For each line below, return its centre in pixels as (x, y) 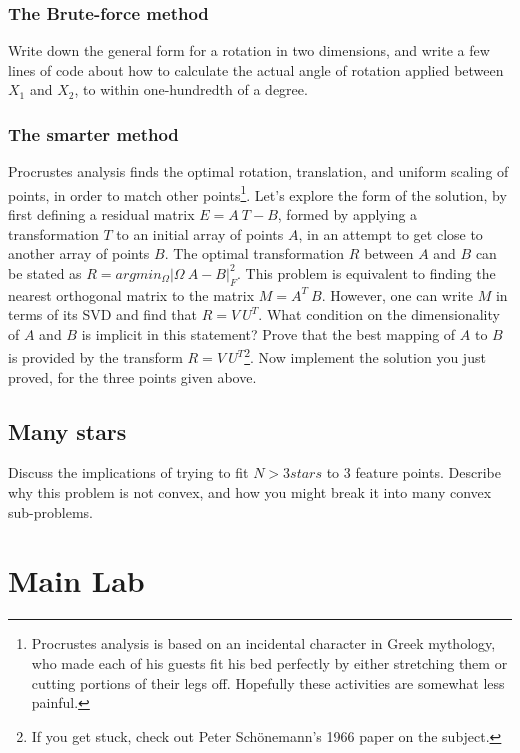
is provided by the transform (95, 357)
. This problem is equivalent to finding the (366, 272)
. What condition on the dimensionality (379, 314)
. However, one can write (397, 294)
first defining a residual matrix (101, 214)
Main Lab (76, 580)
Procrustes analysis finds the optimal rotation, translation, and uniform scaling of (258, 171)
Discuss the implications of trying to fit (128, 472)
